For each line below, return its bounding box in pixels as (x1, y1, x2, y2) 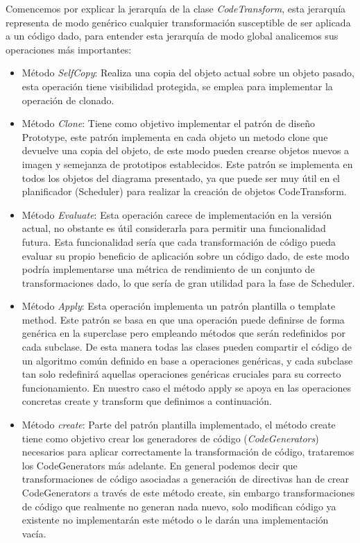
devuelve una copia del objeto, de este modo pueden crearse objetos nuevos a (22, 143, 350, 158)
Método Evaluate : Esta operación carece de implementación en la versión (22, 207, 332, 222)
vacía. (22, 526, 46, 540)
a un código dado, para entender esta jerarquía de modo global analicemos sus (6, 28, 338, 43)
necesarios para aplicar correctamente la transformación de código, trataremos (22, 444, 354, 459)
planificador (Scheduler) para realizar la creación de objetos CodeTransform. (22, 184, 347, 199)
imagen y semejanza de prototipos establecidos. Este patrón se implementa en (22, 156, 353, 171)
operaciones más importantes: (6, 42, 132, 56)
